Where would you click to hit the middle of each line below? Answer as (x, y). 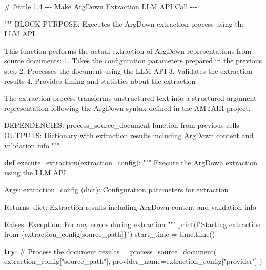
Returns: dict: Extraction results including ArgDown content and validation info (130, 206)
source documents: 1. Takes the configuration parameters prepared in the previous (133, 61)
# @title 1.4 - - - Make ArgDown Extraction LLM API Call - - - (101, 6)
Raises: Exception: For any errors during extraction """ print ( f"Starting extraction (132, 224)
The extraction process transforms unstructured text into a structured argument (130, 98)
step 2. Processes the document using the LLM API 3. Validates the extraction (128, 70)
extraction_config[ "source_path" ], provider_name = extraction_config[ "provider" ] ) (133, 261)
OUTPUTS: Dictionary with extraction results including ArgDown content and (129, 135)
